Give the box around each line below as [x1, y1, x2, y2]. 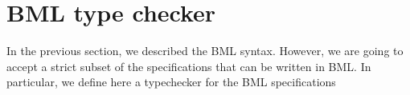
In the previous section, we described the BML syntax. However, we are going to [6, 42, 404, 59]
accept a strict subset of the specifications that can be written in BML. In [6, 57, 371, 74]
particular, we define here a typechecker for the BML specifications [6, 73, 336, 90]
